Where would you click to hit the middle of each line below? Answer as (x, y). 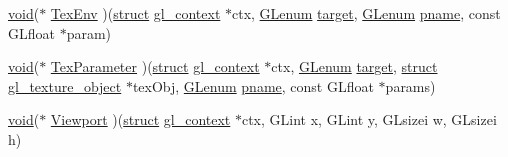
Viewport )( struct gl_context (140, 119)
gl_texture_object (65, 85)
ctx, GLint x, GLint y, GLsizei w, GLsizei (369, 119)
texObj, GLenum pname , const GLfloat (253, 85)
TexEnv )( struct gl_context (135, 13)
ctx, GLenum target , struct (354, 66)
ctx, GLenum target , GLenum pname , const (366, 13)
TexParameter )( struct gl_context (155, 66)
